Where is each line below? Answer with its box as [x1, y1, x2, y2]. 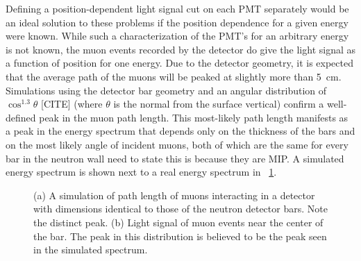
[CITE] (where [41, 96, 103, 111]
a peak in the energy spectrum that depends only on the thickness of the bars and [6, 124, 355, 138]
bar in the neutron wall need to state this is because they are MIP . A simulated [6, 151, 344, 165]
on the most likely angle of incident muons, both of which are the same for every [6, 137, 349, 151]
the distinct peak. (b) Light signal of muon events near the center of [33, 214, 324, 229]
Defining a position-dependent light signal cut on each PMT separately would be [6, 1, 349, 15]
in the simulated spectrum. [33, 242, 148, 257]
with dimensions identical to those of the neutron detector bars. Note [33, 201, 328, 216]
